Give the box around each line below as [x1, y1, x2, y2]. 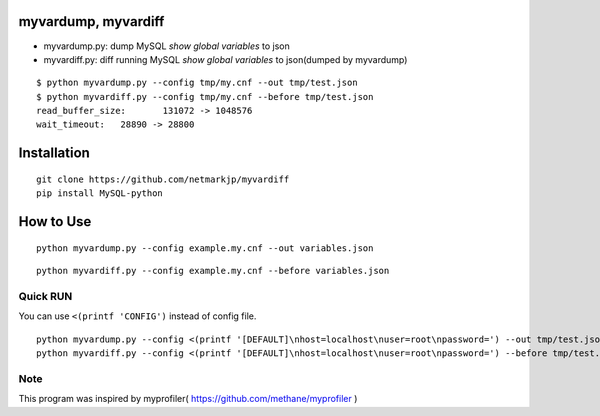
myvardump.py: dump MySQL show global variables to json [43, 40, 290, 52]
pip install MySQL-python [36, 188, 164, 199]
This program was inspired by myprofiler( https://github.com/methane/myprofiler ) [18, 393, 358, 405]
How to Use [18, 213, 92, 230]
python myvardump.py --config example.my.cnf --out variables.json [36, 242, 374, 254]
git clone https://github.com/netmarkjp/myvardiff [36, 173, 290, 185]
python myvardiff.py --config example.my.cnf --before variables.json [36, 265, 390, 277]
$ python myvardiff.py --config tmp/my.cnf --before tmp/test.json [36, 91, 374, 102]
